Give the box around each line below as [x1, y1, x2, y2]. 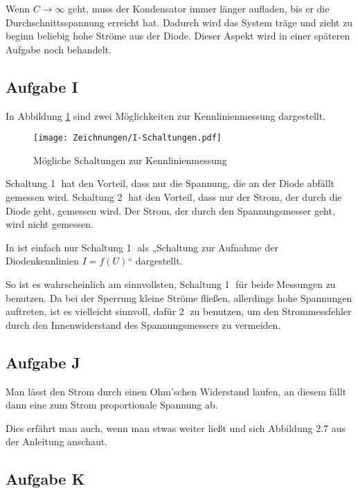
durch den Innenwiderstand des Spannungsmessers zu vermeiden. [6, 317, 281, 332]
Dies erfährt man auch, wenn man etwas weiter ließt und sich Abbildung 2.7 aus [6, 420, 346, 435]
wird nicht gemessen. [6, 217, 93, 231]
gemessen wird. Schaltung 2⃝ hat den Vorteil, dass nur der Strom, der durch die [6, 190, 342, 204]
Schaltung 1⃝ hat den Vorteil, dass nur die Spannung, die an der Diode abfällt [6, 176, 335, 190]
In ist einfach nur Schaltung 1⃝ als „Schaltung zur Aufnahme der [6, 240, 278, 254]
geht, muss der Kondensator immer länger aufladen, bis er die [68, 1, 330, 15]
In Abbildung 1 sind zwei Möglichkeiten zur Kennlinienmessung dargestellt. [6, 108, 326, 123]
